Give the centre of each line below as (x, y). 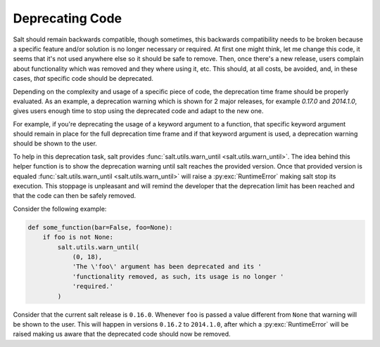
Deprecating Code (68, 18)
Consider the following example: (60, 209)
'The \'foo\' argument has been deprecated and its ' (167, 267)
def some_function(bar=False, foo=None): (100, 227)
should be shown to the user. (55, 143)
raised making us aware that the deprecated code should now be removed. (122, 334)
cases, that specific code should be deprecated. (83, 79)
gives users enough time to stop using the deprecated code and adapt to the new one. (138, 111)
